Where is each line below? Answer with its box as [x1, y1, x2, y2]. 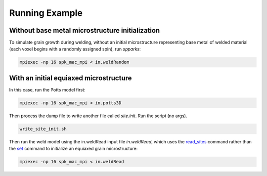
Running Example [9, 7, 83, 18]
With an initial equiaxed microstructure [9, 74, 132, 82]
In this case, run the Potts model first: [9, 87, 86, 92]
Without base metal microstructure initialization [9, 26, 160, 35]
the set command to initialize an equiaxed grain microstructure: [9, 146, 138, 152]
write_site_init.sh [19, 126, 67, 132]
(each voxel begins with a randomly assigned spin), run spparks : [9, 46, 141, 52]
